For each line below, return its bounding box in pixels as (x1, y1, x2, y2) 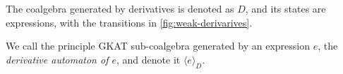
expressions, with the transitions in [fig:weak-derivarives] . (6, 15, 253, 29)
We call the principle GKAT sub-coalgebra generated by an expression (6, 38, 310, 53)
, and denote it (116, 52, 181, 66)
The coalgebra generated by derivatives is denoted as (6, 1, 234, 15)
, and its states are (245, 1, 326, 15)
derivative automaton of (6, 52, 109, 66)
